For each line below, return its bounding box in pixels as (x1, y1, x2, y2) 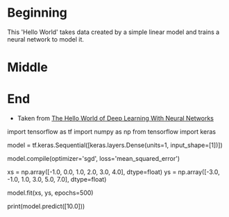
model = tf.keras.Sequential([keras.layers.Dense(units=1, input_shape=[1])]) (7, 141, 223, 150)
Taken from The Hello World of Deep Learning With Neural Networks (17, 114, 214, 123)
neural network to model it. (7, 35, 85, 43)
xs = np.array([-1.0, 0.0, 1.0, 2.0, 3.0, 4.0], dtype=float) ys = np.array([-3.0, (7, 168, 220, 176)
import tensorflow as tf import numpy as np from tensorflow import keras (7, 128, 217, 136)
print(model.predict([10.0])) (7, 202, 85, 211)
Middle (7, 60, 49, 76)
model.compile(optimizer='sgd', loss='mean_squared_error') (7, 155, 180, 163)
